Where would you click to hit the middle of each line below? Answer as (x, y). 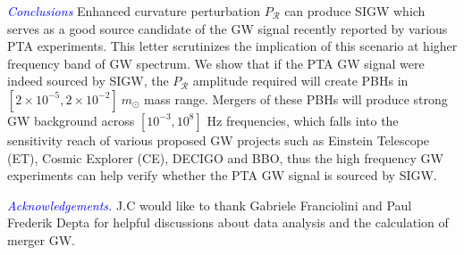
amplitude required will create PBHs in (300, 81)
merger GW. (42, 239)
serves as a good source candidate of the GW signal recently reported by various (228, 28)
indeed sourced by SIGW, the (88, 81)
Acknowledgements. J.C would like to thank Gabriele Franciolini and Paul (210, 205)
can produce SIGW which (355, 11)
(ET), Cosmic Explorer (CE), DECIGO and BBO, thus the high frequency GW (225, 157)
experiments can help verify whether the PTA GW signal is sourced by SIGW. (222, 175)
